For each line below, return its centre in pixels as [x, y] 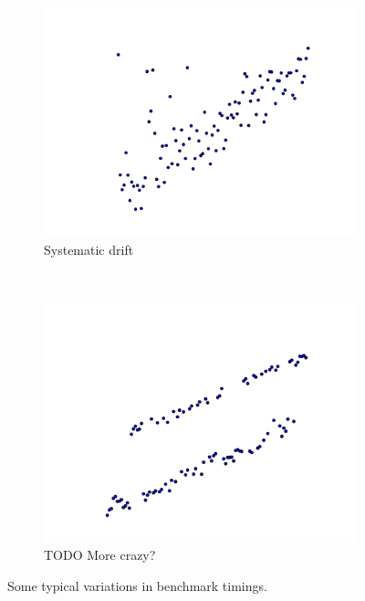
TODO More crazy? [100, 555]
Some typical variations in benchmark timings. [137, 585]
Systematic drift [89, 249]
